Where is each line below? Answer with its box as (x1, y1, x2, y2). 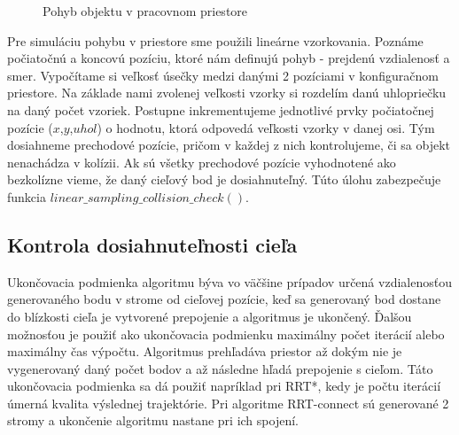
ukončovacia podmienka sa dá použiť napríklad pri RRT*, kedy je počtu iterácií (7, 377, 441, 395)
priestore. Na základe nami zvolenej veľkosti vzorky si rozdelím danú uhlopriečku (7, 83, 447, 102)
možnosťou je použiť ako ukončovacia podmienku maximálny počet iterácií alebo (7, 324, 445, 343)
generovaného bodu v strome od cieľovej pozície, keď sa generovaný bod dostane (7, 290, 441, 308)
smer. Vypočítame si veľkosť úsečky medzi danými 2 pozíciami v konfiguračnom (7, 66, 439, 84)
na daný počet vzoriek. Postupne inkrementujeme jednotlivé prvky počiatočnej (7, 100, 434, 119)
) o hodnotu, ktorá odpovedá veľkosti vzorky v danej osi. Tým (97, 118, 435, 136)
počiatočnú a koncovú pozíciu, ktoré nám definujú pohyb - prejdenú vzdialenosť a (7, 49, 450, 67)
